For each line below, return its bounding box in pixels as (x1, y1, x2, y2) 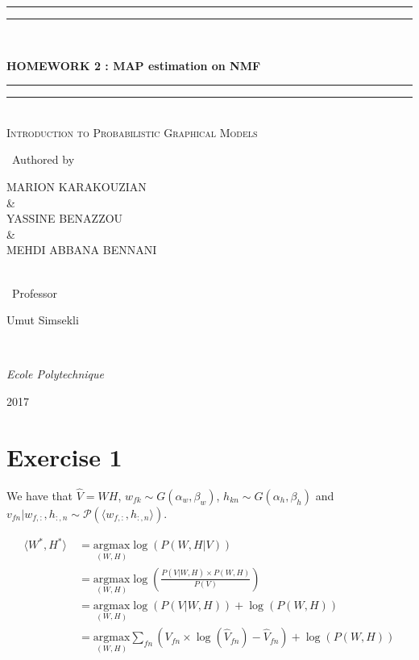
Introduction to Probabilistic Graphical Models (6, 123, 258, 140)
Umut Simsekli (6, 311, 79, 328)
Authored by (11, 151, 75, 168)
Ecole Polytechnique (6, 366, 104, 382)
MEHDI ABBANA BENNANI (6, 241, 157, 258)
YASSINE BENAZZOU (6, 210, 123, 227)
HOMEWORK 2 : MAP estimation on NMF (6, 56, 261, 73)
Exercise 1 (6, 440, 122, 473)
